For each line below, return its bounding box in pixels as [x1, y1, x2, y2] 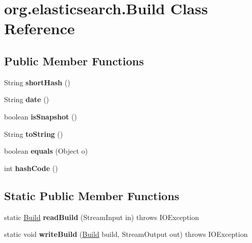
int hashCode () [4, 162, 58, 173]
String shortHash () [4, 77, 70, 87]
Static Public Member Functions [4, 187, 180, 203]
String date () [4, 94, 49, 105]
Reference [4, 18, 75, 39]
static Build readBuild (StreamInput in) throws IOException [4, 211, 199, 222]
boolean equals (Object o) [4, 145, 88, 156]
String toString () [4, 128, 63, 139]
